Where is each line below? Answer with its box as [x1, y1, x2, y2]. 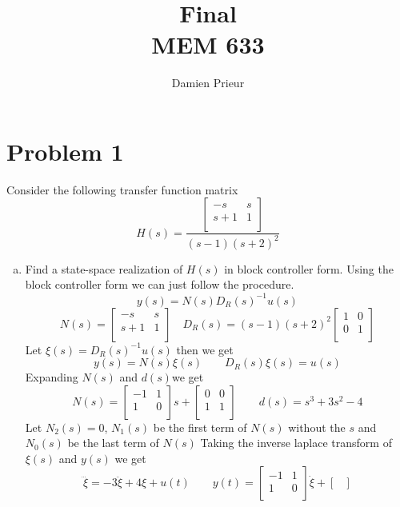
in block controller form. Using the [224, 260, 394, 277]
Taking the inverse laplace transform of [200, 434, 392, 451]
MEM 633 [151, 28, 265, 61]
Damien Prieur [171, 74, 245, 91]
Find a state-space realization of [25, 260, 183, 277]
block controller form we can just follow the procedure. [25, 276, 294, 293]
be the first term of [153, 418, 247, 435]
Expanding [25, 369, 78, 385]
